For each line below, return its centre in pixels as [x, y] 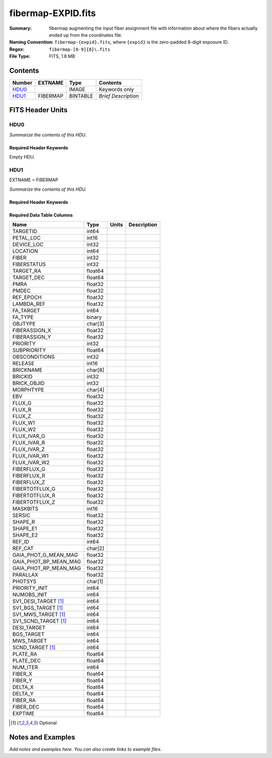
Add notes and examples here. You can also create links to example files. [86, 749]
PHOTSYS [24, 581]
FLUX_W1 [24, 423]
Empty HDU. [22, 157]
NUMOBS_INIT [30, 595]
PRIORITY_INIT [30, 588]
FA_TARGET [26, 311]
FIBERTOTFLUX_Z [34, 502]
